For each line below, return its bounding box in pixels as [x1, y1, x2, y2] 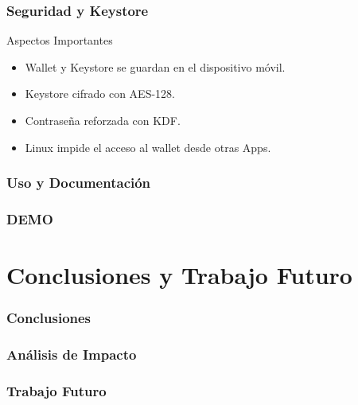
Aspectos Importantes [6, 32, 113, 49]
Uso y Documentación [6, 173, 151, 193]
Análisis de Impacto [6, 345, 137, 364]
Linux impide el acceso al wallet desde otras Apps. [25, 138, 271, 155]
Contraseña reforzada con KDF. [25, 112, 181, 128]
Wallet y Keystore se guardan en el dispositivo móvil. [25, 58, 286, 75]
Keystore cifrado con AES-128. [25, 85, 175, 102]
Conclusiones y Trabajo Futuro [6, 259, 352, 291]
